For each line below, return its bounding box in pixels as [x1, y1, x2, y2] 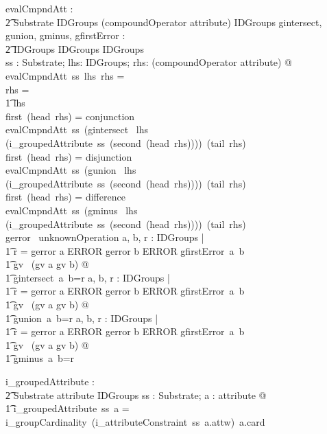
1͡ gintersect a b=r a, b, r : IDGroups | [5, 270, 170, 284]
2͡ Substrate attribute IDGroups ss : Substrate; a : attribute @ [5, 387, 267, 402]
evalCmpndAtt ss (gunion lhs [5, 163, 136, 177]
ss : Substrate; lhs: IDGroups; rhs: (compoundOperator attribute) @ [5, 55, 292, 69]
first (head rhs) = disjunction [5, 149, 132, 163]
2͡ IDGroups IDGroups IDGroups [5, 41, 144, 56]
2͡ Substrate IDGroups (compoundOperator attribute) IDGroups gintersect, [5, 14, 322, 29]
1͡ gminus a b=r [5, 351, 75, 365]
